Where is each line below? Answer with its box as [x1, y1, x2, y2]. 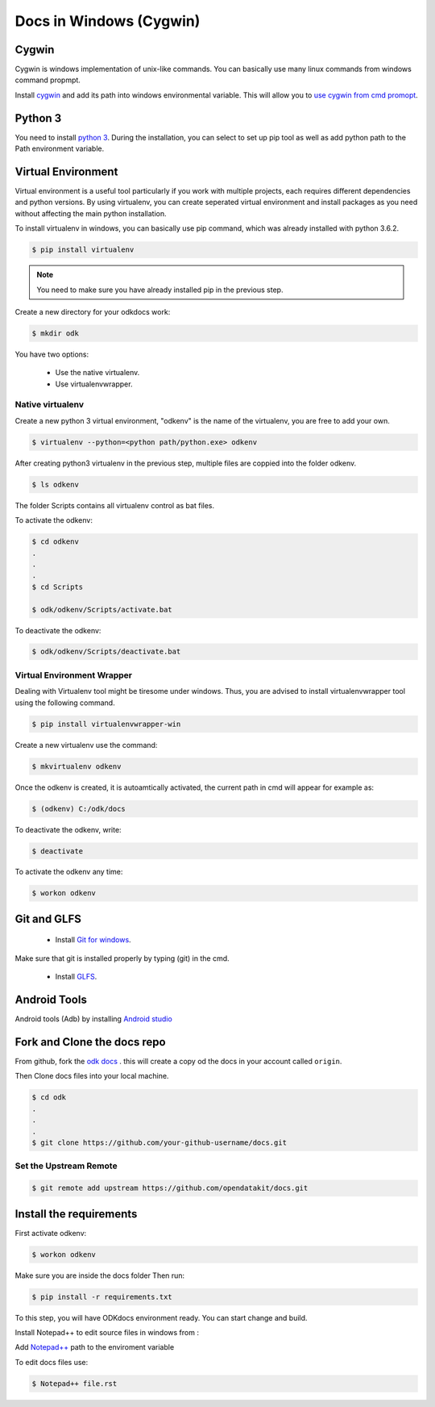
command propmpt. [14, 75, 81, 85]
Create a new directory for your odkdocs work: [14, 307, 171, 316]
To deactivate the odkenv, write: [14, 825, 122, 834]
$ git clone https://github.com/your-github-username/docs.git [31, 1138, 288, 1147]
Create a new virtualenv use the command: [14, 740, 158, 749]
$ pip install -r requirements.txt [31, 1292, 172, 1301]
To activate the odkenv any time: [14, 867, 123, 877]
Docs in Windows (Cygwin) [14, 12, 201, 30]
